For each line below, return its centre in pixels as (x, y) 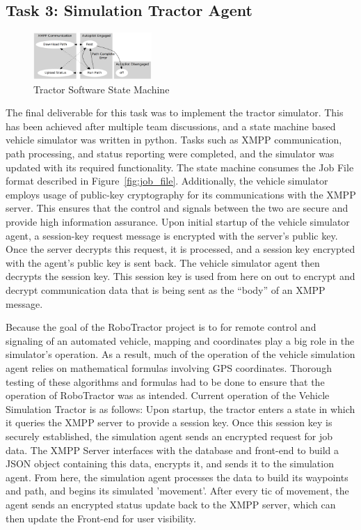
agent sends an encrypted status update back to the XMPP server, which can (171, 504)
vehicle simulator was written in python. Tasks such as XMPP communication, (174, 140)
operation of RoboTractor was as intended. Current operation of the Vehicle (168, 395)
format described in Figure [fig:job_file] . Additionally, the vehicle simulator (167, 181)
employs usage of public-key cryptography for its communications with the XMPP (181, 194)
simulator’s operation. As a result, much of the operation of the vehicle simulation (180, 354)
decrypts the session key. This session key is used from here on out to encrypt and (180, 276)
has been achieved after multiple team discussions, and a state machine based (171, 126)
